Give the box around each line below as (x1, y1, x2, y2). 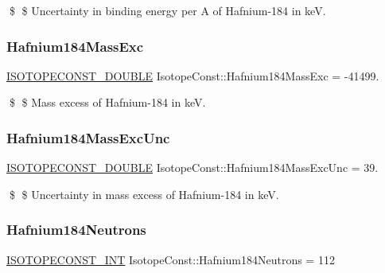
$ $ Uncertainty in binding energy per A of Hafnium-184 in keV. (9, 2, 326, 18)
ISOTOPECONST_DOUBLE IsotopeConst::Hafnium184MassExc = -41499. (6, 67, 379, 84)
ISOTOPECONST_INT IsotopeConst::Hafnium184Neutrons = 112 (6, 251, 335, 267)
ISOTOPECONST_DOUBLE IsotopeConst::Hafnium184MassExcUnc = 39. (6, 159, 379, 176)
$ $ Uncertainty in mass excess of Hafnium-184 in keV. (9, 185, 279, 202)
